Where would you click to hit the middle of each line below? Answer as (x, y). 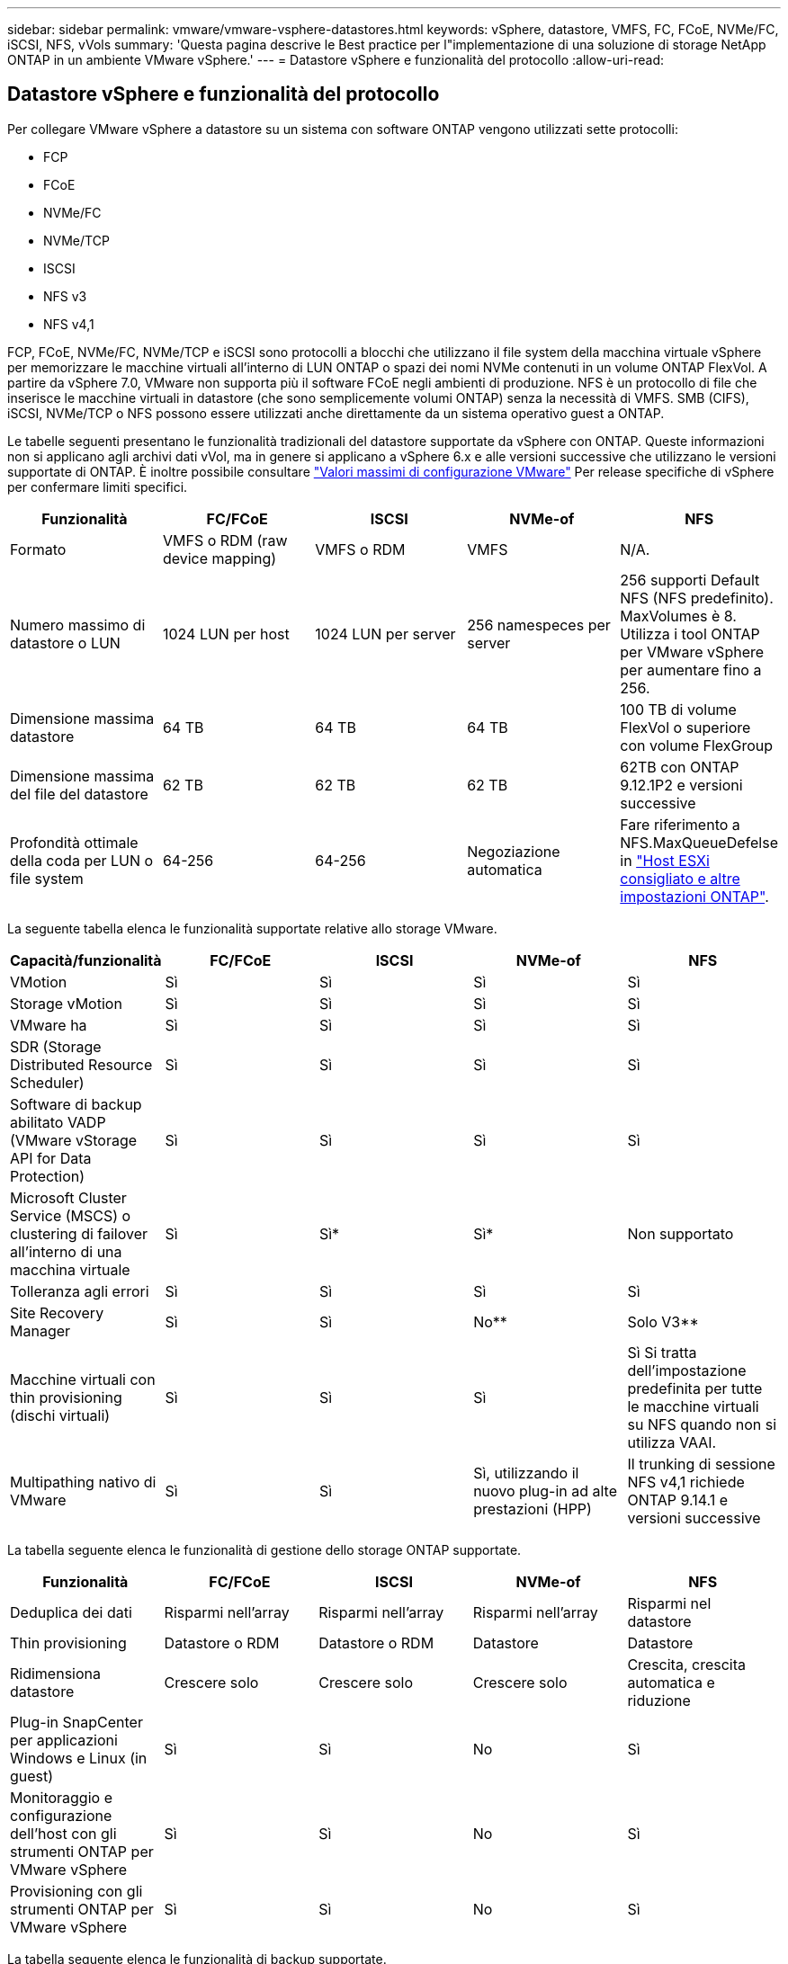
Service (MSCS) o (71, 1215)
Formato (38, 549)
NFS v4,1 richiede (686, 1482)
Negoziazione (514, 851)
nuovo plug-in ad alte (546, 1491)
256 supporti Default (690, 580)
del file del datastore (79, 794)
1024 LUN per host (226, 634)
